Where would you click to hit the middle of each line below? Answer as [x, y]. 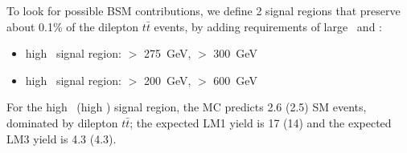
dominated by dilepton [62, 122]
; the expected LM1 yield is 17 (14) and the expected [261, 122]
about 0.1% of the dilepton [73, 26]
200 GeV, [167, 80]
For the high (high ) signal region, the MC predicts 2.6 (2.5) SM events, [187, 107]
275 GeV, [167, 53]
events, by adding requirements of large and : [268, 26]
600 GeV [235, 80]
